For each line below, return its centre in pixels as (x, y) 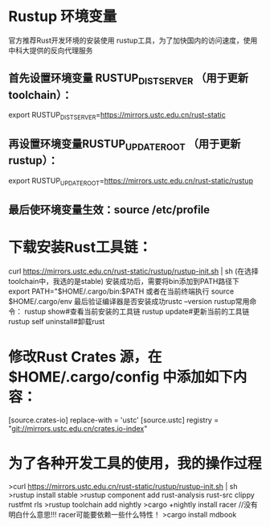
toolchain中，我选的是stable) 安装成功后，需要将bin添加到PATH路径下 (124, 281)
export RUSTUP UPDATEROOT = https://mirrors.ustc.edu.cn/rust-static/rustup (131, 181)
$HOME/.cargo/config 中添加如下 (121, 377)
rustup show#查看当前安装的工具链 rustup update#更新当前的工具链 (137, 311)
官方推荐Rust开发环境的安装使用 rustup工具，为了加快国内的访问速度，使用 (133, 40)
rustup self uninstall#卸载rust (57, 321)
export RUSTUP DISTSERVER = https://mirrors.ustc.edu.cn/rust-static (117, 115)
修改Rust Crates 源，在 (85, 357)
